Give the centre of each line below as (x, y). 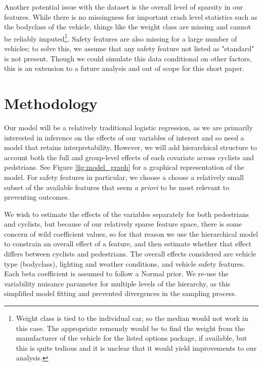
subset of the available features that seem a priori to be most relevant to (117, 187)
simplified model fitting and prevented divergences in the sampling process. (120, 293)
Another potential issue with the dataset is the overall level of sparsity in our (124, 7)
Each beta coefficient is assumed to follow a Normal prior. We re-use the (116, 273)
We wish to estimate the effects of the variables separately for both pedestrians (127, 214)
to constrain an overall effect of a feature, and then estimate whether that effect (128, 244)
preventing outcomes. (37, 197)
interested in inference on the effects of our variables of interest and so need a (124, 137)
